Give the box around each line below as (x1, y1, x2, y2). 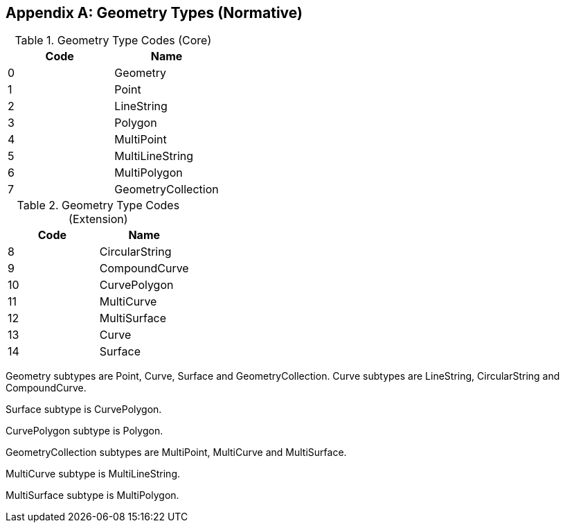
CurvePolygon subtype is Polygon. (6, 425, 163, 437)
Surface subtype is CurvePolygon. (6, 403, 162, 416)
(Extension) (69, 212, 128, 227)
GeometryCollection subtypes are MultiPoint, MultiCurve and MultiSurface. (6, 446, 347, 459)
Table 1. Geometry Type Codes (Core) (15, 33, 212, 48)
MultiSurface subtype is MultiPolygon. (6, 489, 179, 502)
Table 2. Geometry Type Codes (17, 198, 180, 213)
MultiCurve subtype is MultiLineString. (6, 468, 181, 480)
